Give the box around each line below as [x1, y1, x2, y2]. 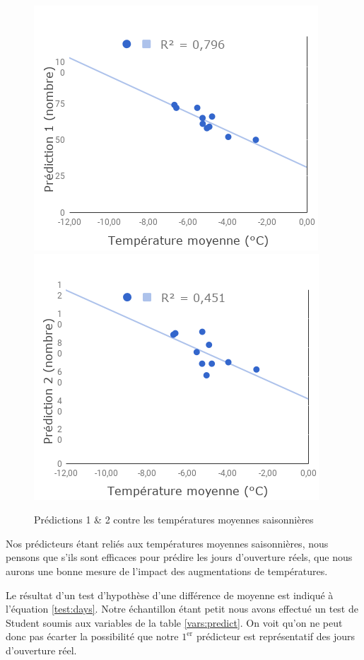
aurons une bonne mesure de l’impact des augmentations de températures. [6, 563, 328, 578]
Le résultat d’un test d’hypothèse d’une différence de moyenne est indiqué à [6, 587, 334, 602]
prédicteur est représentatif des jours [196, 629, 355, 644]
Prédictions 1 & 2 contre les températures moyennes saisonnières [34, 512, 314, 527]
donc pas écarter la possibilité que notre [6, 629, 179, 644]
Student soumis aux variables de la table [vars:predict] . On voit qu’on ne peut [6, 615, 343, 630]
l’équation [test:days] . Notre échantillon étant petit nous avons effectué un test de [6, 601, 358, 616]
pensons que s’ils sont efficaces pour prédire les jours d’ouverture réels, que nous [6, 550, 353, 565]
